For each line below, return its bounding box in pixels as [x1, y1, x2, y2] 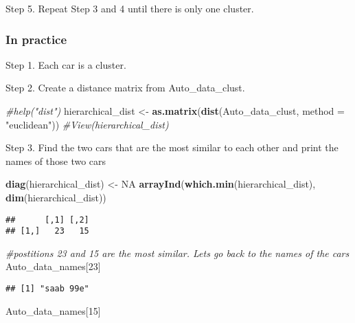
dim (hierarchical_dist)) [5, 190, 106, 204]
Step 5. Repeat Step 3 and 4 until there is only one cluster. [5, 1, 254, 15]
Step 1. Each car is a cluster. [5, 57, 126, 71]
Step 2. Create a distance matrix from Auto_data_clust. [5, 80, 245, 95]
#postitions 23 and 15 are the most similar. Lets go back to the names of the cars [5, 245, 350, 260]
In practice [5, 30, 67, 47]
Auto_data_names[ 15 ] [5, 303, 101, 318]
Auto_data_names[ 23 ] [5, 259, 101, 274]
